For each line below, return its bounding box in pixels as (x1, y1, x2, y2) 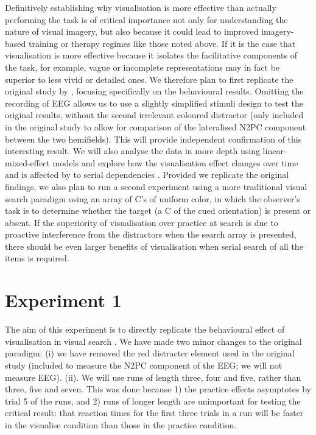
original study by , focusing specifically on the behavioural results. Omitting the (5, 85, 304, 97)
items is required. (5, 252, 69, 264)
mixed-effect (5, 156, 50, 169)
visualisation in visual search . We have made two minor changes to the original (5, 334, 302, 347)
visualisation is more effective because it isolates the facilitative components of (5, 49, 298, 62)
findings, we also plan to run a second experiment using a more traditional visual (5, 180, 307, 193)
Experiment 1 (5, 288, 122, 313)
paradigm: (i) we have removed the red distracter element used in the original (5, 347, 295, 359)
